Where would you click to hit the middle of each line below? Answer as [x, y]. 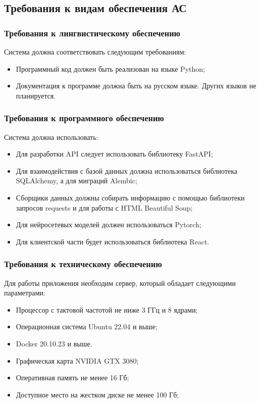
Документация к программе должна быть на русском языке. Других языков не [136, 86]
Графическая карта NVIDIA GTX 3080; [77, 360]
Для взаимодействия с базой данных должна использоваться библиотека [127, 170]
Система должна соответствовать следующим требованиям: [95, 52]
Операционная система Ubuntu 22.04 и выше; [87, 326]
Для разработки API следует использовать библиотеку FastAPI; [114, 154]
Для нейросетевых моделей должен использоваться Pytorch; [109, 224]
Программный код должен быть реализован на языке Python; [110, 68]
